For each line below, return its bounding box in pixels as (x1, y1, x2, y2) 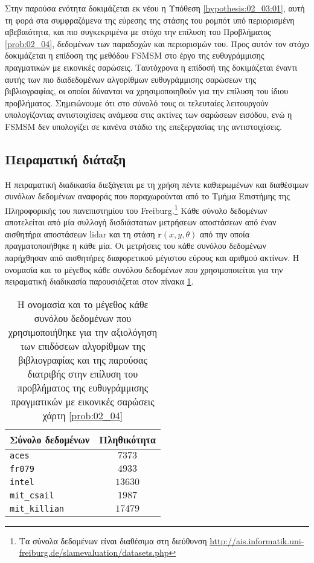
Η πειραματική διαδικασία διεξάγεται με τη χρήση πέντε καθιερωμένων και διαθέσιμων (5, 178, 309, 190)
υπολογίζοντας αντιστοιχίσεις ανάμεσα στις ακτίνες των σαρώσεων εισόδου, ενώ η (5, 108, 292, 121)
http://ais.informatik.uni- (210, 534, 304, 547)
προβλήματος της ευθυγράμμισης (17, 380, 149, 394)
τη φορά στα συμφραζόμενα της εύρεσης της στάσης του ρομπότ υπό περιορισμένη (5, 13, 295, 26)
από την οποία (199, 227, 250, 240)
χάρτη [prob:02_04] (42, 408, 123, 422)
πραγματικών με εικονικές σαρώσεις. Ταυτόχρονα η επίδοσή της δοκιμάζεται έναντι (5, 60, 298, 73)
